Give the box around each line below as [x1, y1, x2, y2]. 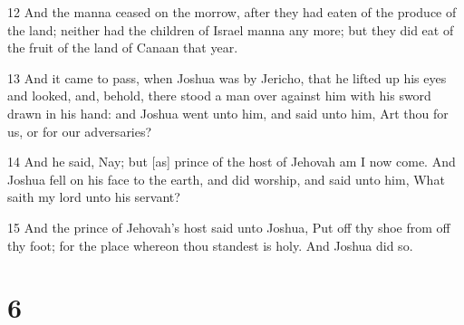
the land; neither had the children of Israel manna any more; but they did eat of [7, 20, 454, 39]
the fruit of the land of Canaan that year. [7, 38, 238, 57]
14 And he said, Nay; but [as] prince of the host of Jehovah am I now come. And [7, 152, 456, 171]
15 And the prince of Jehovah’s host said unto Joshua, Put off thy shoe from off [7, 217, 450, 236]
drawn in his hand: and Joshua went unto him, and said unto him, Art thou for [7, 103, 449, 122]
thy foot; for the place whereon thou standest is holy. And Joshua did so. [7, 235, 413, 254]
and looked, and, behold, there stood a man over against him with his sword [7, 86, 431, 105]
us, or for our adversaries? [7, 121, 152, 140]
